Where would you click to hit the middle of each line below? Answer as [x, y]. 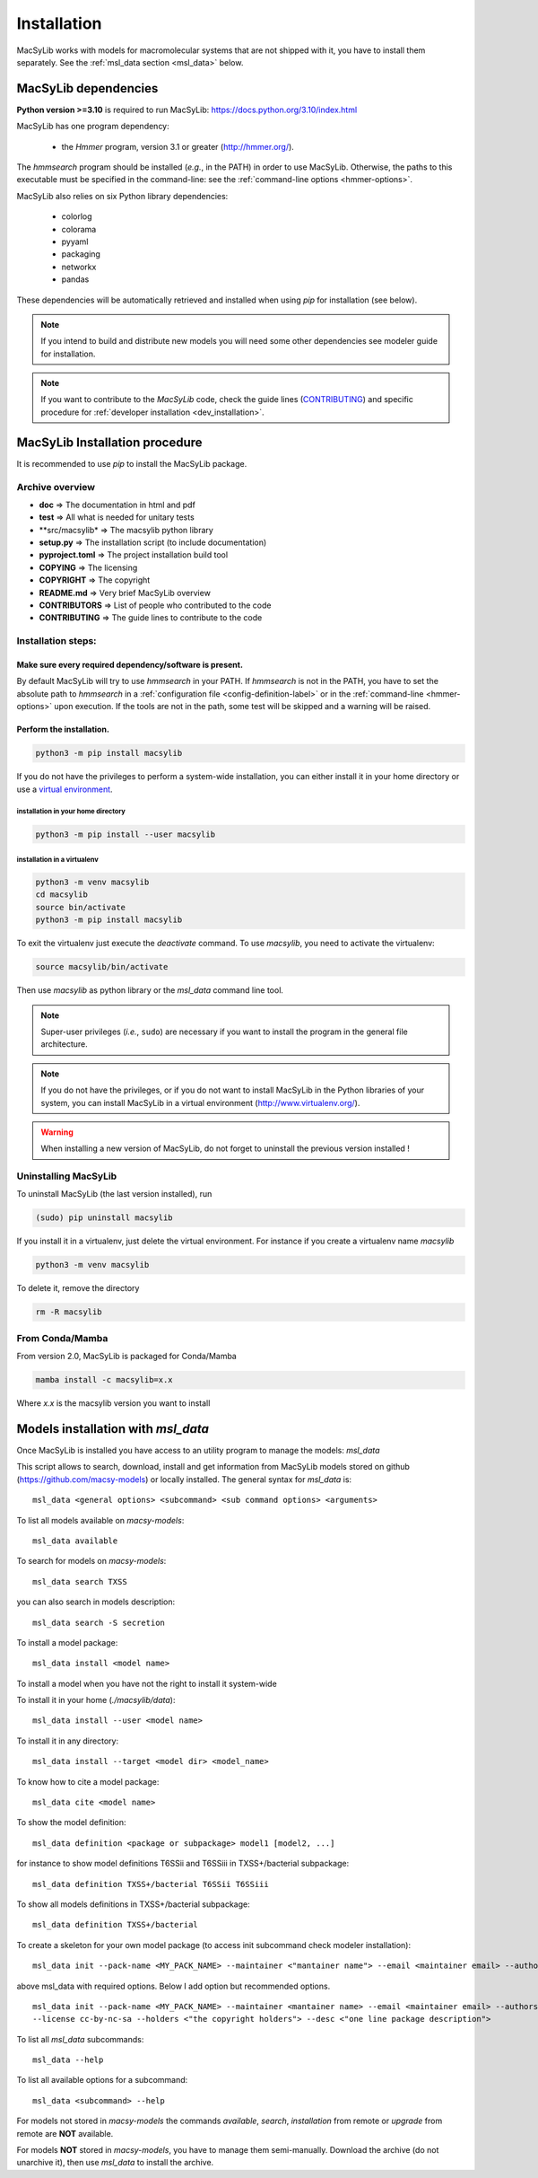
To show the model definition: [71, 1822]
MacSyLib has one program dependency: [93, 127]
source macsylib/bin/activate [102, 967]
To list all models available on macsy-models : [100, 1520]
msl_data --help [68, 2060]
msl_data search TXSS [80, 1581]
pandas [75, 279]
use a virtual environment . [65, 789]
